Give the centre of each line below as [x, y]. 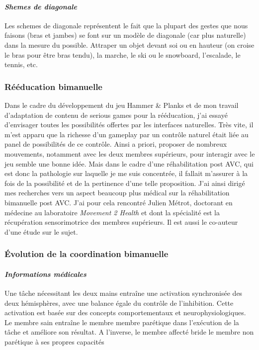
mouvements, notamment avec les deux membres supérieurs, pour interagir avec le [130, 153]
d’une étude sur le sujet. [41, 231]
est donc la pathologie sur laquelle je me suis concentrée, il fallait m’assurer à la [126, 173]
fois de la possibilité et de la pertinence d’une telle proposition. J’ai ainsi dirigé [125, 183]
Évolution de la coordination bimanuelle [86, 254]
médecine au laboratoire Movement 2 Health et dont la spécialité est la [112, 212]
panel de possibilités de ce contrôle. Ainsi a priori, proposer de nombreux [116, 144]
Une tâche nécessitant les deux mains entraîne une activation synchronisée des [124, 293]
